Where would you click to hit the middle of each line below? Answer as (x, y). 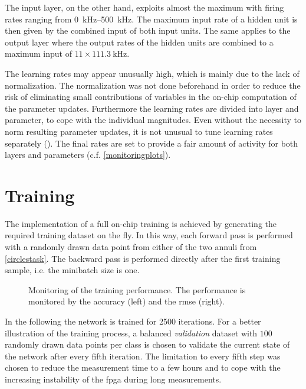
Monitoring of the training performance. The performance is (137, 289)
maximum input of (38, 54)
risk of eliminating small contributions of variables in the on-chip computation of (151, 97)
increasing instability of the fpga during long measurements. (113, 379)
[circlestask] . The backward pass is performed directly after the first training (143, 258)
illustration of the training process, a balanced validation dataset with (131, 333)
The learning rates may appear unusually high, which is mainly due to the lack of (152, 73)
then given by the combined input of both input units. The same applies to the (148, 30)
